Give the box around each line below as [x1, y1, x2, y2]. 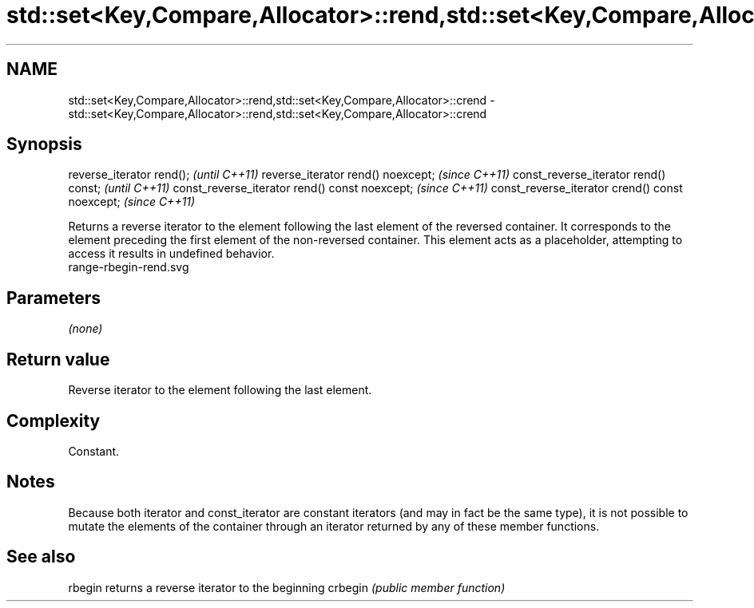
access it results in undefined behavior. [68, 247, 275, 261]
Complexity [6, 410, 101, 431]
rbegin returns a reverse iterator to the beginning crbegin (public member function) [68, 580, 506, 594]
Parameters [6, 287, 101, 308]
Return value [6, 349, 110, 369]
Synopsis [6, 134, 82, 155]
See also [6, 547, 76, 567]
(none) [68, 322, 103, 336]
